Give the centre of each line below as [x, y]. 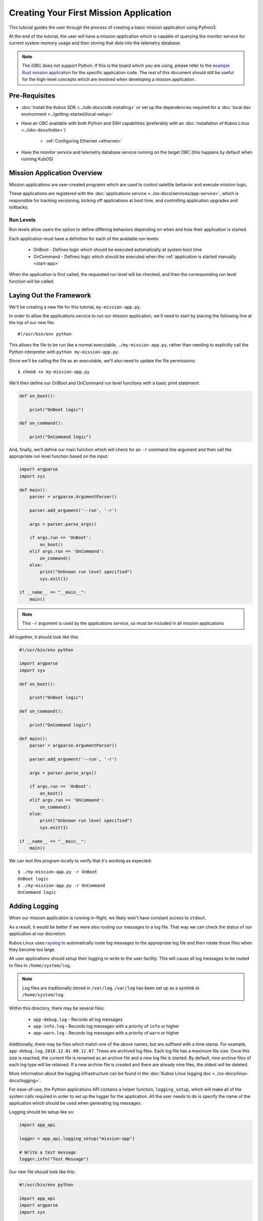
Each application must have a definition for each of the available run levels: [84, 238]
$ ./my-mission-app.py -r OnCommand [61, 886]
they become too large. [32, 949]
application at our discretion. [38, 934]
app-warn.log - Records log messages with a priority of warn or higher [106, 1033]
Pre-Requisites [32, 95]
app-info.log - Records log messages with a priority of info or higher [106, 1026]
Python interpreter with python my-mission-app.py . [64, 352]
